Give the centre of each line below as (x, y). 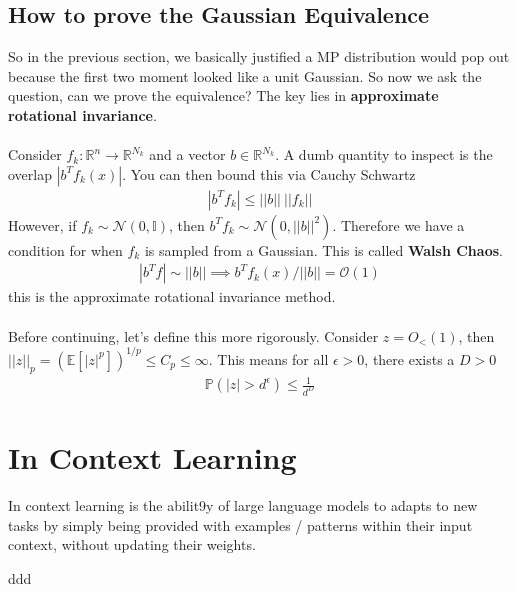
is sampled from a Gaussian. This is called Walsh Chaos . (323, 249)
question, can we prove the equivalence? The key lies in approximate (223, 95)
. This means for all (268, 358)
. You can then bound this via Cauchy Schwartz (269, 173)
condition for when (65, 249)
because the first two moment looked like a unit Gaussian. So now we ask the (245, 75)
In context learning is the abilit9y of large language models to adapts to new (243, 505)
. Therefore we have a (398, 224)
